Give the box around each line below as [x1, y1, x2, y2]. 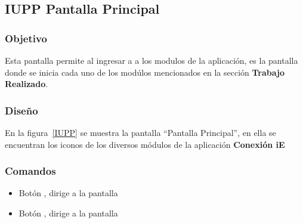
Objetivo [5, 30, 47, 45]
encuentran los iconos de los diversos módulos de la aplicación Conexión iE [5, 138, 285, 150]
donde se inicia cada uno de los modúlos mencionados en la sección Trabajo [5, 66, 285, 78]
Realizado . [5, 78, 48, 90]
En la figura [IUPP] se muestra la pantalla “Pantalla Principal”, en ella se [5, 126, 276, 138]
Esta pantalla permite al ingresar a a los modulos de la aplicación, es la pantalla [5, 54, 298, 66]
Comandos [5, 163, 56, 178]
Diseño [5, 103, 38, 117]
